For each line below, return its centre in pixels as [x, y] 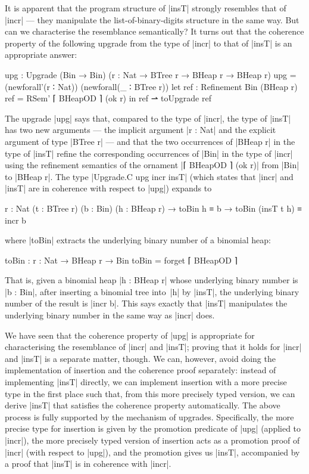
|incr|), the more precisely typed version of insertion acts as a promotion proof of [152, 440]
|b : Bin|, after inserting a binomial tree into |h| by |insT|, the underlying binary [152, 291]
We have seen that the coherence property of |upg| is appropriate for [130, 335]
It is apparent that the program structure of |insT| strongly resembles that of [146, 8]
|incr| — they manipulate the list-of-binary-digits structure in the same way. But [152, 19]
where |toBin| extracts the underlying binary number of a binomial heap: [138, 240]
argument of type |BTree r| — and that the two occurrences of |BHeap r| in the [150, 141]
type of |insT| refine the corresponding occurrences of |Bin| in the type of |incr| [149, 153]
